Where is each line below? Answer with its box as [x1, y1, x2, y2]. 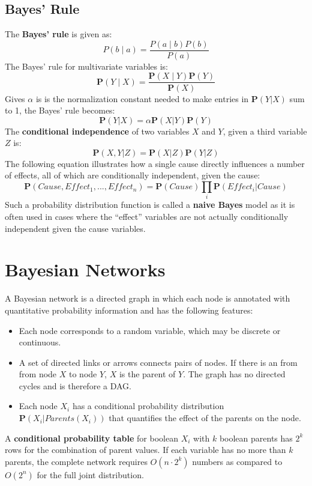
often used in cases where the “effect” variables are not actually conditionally [5, 210, 289, 222]
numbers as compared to [192, 455, 283, 467]
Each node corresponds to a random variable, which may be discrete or [19, 324, 281, 336]
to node [68, 368, 97, 380]
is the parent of [119, 368, 176, 380]
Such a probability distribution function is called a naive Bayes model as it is [5, 198, 295, 211]
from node [19, 368, 57, 380]
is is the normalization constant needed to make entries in [35, 92, 249, 105]
